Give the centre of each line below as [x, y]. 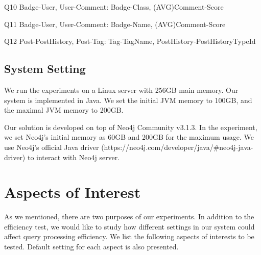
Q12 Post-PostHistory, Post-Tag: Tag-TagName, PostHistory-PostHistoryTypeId [130, 41]
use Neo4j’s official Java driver [52, 147]
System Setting [45, 69]
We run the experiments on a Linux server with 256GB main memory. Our [121, 90]
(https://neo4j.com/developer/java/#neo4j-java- [177, 147]
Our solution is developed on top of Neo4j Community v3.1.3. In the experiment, [131, 127]
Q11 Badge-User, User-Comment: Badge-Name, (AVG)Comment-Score [115, 24]
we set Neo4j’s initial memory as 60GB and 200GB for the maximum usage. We [129, 137]
